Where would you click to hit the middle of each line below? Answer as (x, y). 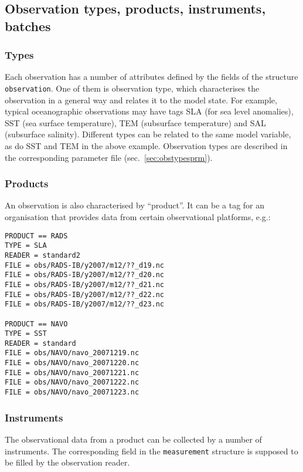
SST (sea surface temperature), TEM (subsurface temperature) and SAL (135, 122)
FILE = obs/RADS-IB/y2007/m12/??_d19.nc (85, 265)
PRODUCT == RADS (36, 236)
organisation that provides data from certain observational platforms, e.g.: (138, 217)
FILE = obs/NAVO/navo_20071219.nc (72, 353)
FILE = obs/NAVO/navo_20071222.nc (72, 382)
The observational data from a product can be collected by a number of (133, 439)
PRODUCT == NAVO (36, 324)
